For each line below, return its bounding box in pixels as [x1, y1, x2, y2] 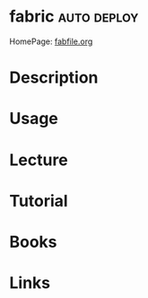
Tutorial [9, 190, 69, 211]
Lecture [9, 150, 69, 170]
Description [9, 67, 99, 88]
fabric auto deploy [9, 6, 139, 27]
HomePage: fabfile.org [9, 36, 93, 47]
